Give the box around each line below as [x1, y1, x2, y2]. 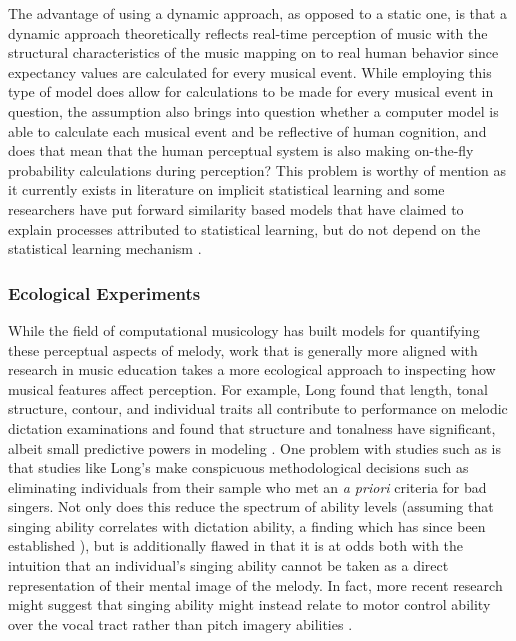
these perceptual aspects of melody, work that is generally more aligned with [8, 339, 478, 360]
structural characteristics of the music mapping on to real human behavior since [8, 42, 499, 63]
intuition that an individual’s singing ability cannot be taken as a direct [8, 555, 449, 576]
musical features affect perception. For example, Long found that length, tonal [8, 378, 488, 399]
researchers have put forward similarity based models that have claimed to [8, 198, 464, 219]
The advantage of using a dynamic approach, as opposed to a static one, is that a [8, 3, 507, 23]
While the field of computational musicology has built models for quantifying [8, 319, 480, 340]
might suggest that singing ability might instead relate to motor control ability [8, 594, 491, 615]
